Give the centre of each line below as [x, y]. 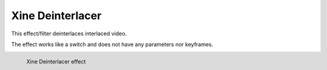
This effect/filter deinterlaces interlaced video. [69, 34]
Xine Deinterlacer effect [56, 62]
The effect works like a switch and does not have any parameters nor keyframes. [112, 44]
